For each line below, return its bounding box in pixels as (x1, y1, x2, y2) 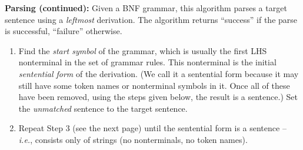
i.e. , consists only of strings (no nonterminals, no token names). (18, 133, 248, 145)
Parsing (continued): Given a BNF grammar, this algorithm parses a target (5, 2, 287, 14)
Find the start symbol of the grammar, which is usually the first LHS (18, 44, 267, 56)
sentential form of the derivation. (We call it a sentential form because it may (18, 67, 299, 79)
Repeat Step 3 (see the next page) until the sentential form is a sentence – (18, 122, 287, 134)
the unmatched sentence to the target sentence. (18, 102, 188, 114)
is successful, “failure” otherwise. (5, 25, 122, 37)
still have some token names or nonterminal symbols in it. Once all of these (18, 79, 290, 91)
